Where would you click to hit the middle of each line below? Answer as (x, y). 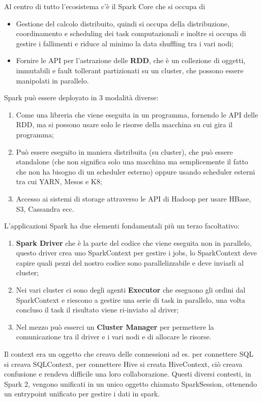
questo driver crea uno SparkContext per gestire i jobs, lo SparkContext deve (136, 253)
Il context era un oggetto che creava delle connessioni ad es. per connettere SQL (129, 354)
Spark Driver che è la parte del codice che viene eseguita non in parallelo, (134, 242)
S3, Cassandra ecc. (45, 208)
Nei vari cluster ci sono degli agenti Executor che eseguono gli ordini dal (131, 290)
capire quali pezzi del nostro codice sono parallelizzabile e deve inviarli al (130, 262)
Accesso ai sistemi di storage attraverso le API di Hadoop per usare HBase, (134, 198)
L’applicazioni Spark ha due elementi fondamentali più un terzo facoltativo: (122, 226)
